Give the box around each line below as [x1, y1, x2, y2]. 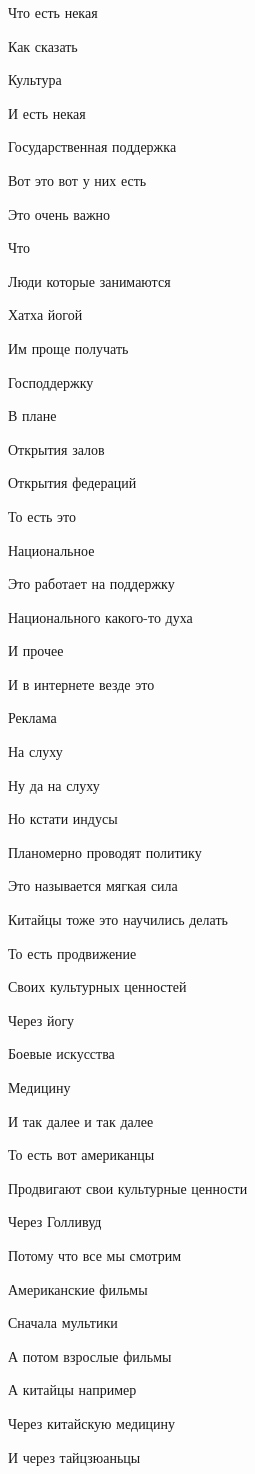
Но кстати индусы [8, 808, 118, 829]
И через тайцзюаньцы [8, 1446, 141, 1467]
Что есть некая [8, 2, 98, 22]
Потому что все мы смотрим [8, 1244, 181, 1265]
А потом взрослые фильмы [8, 1345, 172, 1366]
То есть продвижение [8, 942, 137, 963]
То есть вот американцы [8, 1144, 155, 1165]
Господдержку [8, 371, 94, 392]
